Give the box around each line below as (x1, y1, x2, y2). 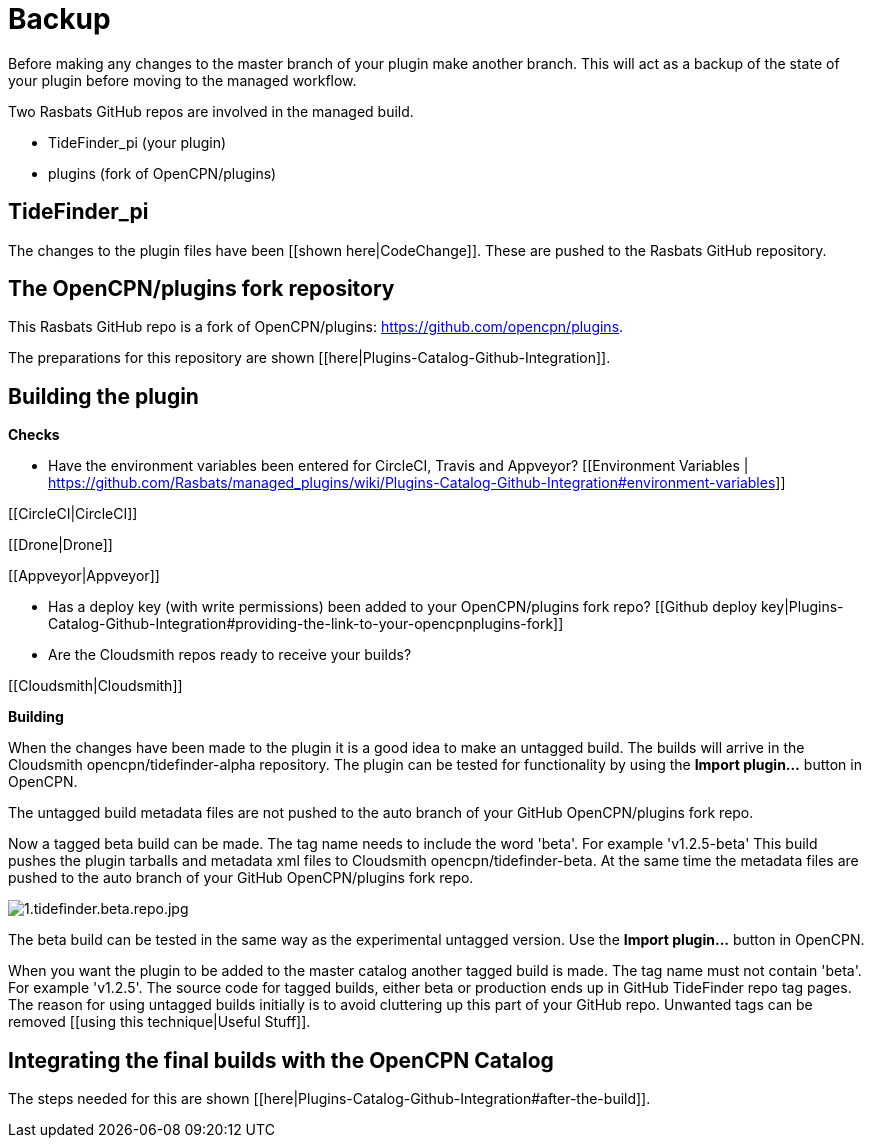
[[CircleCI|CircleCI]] (8, 505, 138, 523)
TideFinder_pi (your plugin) (48, 133, 227, 151)
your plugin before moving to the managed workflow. (8, 71, 357, 89)
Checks (8, 426, 60, 444)
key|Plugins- (760, 598, 844, 616)
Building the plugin (8, 383, 199, 409)
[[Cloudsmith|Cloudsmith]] (8, 677, 183, 695)
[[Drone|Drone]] (8, 536, 113, 554)
